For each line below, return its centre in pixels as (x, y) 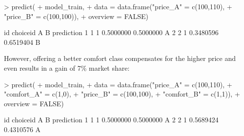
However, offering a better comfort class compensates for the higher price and (120, 58)
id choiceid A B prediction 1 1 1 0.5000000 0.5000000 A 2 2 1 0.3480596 (111, 32)
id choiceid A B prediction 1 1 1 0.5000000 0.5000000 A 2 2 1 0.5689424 (111, 120)
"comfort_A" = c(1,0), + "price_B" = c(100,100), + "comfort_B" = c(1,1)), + (122, 94)
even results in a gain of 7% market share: (67, 68)
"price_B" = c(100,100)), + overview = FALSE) (76, 16)
